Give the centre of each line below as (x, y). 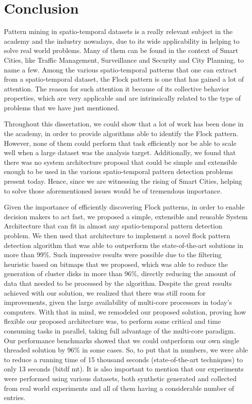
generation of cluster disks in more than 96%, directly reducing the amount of (120, 273)
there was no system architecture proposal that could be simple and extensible (121, 162)
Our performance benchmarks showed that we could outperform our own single (122, 340)
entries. (15, 397)
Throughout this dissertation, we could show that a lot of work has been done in (124, 124)
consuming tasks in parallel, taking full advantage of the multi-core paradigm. (120, 330)
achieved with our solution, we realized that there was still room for (105, 292)
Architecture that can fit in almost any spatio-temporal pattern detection (113, 226)
